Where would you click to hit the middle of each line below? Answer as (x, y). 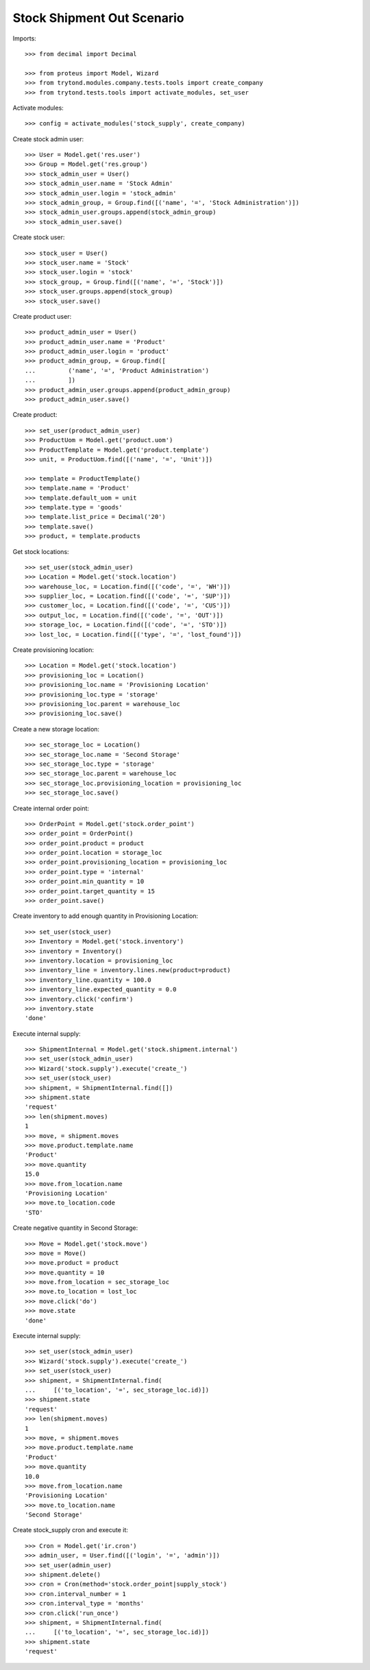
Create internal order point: (51, 808)
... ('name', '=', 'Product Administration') (117, 371)
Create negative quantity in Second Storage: (75, 1228)
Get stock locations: (41, 551)
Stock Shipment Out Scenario (98, 18)
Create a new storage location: (56, 729)
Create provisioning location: (53, 650)
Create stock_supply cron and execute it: (70, 1530)
